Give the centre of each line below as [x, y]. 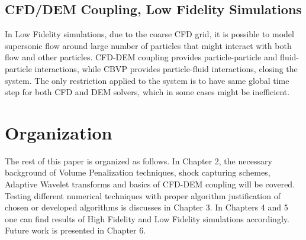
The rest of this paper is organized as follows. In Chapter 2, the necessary [138, 160]
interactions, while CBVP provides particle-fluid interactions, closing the [166, 68]
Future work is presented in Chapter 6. [75, 230]
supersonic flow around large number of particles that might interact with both [148, 45]
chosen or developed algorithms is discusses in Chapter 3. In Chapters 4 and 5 [146, 207]
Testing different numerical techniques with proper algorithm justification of [143, 195]
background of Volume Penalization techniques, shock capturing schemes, [138, 172]
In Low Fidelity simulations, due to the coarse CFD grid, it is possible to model [149, 34]
